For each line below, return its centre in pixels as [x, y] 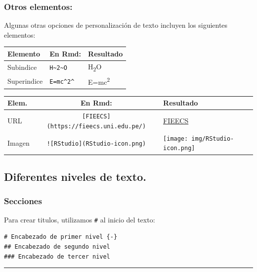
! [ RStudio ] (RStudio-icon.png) [96, 143]
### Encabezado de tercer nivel [57, 256]
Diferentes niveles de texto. [75, 176]
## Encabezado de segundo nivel [57, 246]
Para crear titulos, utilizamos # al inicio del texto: [80, 219]
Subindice [22, 67]
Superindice [25, 81]
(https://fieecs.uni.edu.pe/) [96, 126]
